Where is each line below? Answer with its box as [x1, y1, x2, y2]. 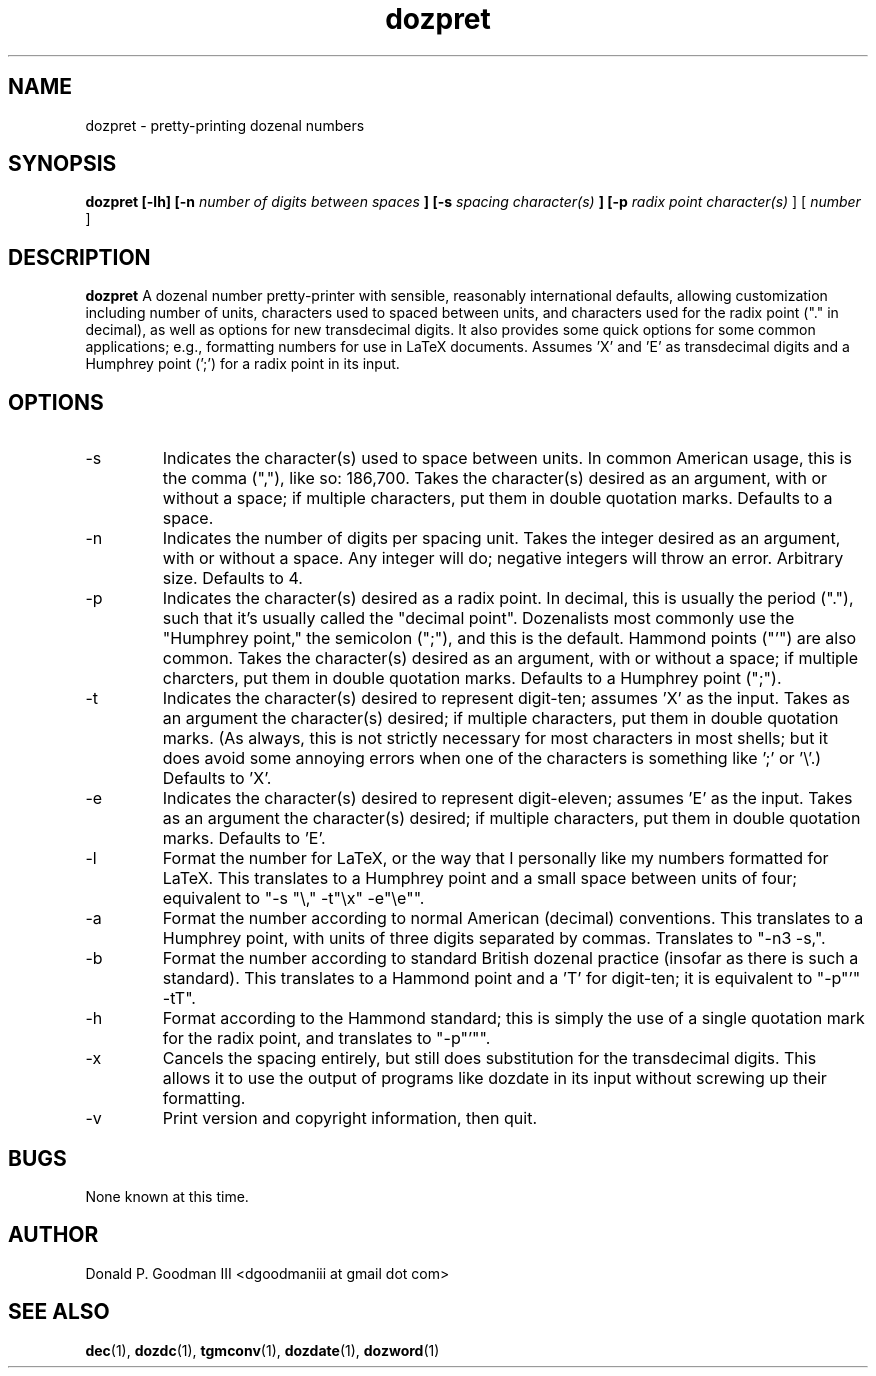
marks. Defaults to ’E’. [162, 828, 326, 849]
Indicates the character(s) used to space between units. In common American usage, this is [162, 448, 852, 469]
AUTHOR [8, 1222, 99, 1248]
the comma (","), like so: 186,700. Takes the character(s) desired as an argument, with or [162, 468, 828, 489]
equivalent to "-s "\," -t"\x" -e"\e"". [162, 888, 425, 909]
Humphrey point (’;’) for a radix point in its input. [85, 355, 400, 373]
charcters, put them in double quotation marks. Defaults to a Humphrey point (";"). [162, 668, 782, 689]
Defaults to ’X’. [162, 768, 272, 789]
